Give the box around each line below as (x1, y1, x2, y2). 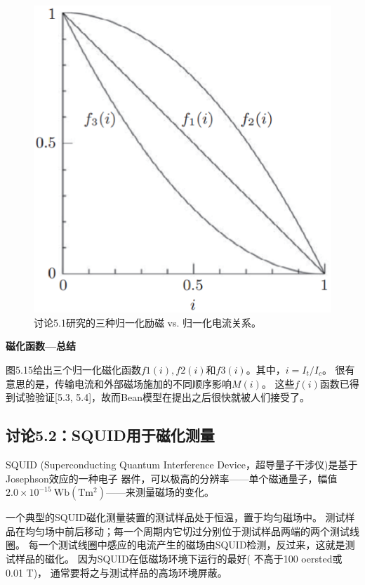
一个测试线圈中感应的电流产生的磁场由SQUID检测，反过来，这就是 (38, 537, 345, 552)
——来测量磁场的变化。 (105, 485, 214, 499)
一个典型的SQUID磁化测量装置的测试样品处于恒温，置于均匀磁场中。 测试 (6, 510, 345, 525)
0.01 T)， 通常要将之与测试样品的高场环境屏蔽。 (6, 565, 227, 579)
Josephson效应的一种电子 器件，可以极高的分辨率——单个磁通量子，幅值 (6, 471, 338, 485)
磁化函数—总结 (6, 338, 77, 353)
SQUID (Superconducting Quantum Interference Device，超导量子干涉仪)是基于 (6, 457, 358, 471)
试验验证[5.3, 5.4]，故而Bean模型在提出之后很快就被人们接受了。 (15, 390, 310, 405)
